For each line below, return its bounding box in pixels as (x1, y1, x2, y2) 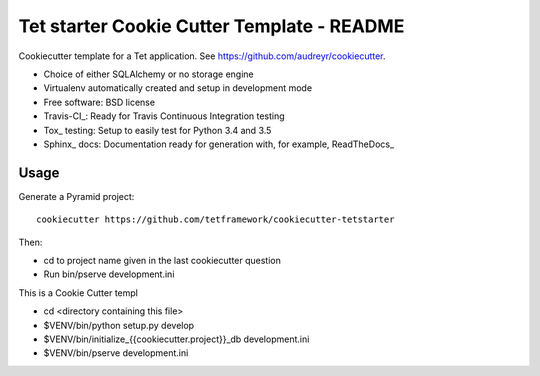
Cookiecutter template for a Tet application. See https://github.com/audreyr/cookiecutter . (18, 50, 386, 62)
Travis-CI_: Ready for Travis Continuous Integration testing (43, 110, 285, 122)
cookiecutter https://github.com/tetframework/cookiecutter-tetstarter (36, 214, 395, 225)
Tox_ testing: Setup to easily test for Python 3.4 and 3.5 (43, 124, 272, 136)
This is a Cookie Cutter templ (18, 286, 139, 299)
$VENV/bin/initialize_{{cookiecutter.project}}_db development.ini (43, 333, 310, 345)
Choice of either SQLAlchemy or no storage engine (43, 68, 254, 80)
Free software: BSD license (43, 96, 155, 108)
